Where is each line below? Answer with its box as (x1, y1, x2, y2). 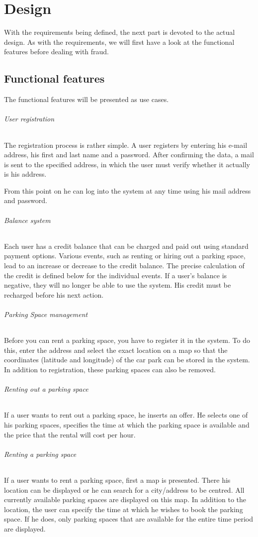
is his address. (4, 169, 47, 179)
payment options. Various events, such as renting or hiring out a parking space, (4, 250, 246, 261)
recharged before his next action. (4, 289, 104, 300)
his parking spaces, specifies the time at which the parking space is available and (4, 419, 250, 430)
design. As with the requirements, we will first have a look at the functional (4, 36, 235, 47)
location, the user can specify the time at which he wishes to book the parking (4, 504, 243, 514)
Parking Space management (4, 309, 88, 320)
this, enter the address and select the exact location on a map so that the (4, 344, 228, 355)
